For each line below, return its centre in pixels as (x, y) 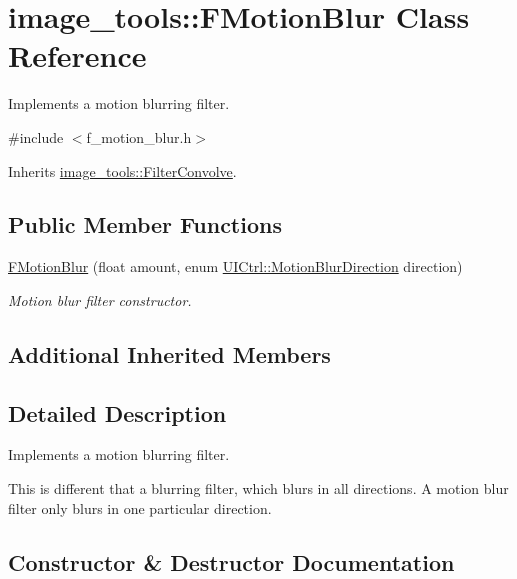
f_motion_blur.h (139, 136)
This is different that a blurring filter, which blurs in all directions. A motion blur (258, 488)
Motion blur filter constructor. (100, 299)
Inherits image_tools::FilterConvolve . (122, 170)
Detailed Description (117, 412)
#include (36, 136)
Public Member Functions (145, 224)
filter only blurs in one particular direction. (140, 507)
